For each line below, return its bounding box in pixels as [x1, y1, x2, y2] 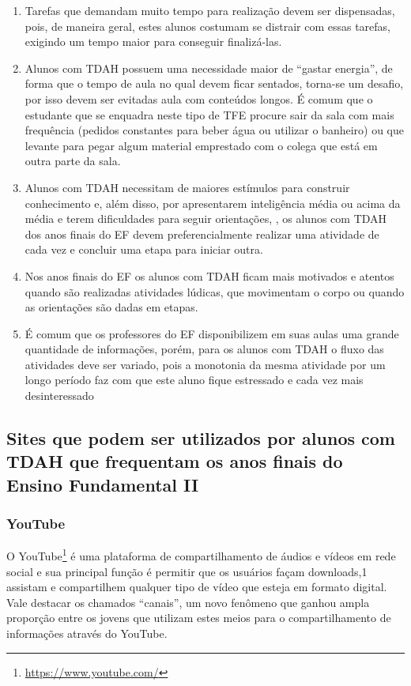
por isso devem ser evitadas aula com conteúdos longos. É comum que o [25, 90, 373, 107]
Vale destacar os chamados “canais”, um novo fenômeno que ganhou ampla [6, 594, 370, 610]
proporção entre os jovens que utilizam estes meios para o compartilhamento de [6, 609, 391, 626]
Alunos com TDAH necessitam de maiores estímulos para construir [25, 179, 350, 195]
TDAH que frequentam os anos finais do [6, 449, 343, 473]
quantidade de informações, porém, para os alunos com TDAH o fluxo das [25, 341, 384, 357]
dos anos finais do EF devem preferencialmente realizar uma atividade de [25, 225, 379, 242]
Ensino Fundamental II [6, 472, 199, 496]
